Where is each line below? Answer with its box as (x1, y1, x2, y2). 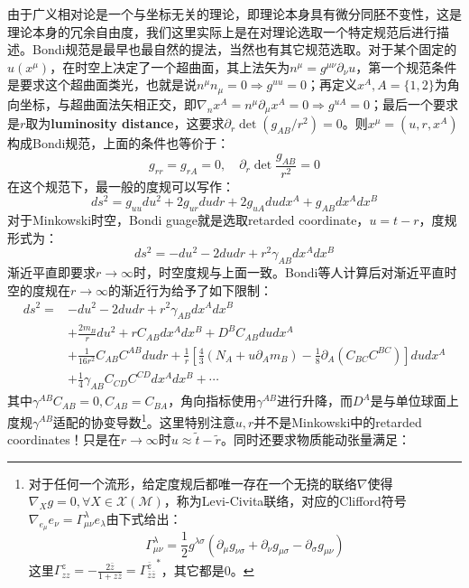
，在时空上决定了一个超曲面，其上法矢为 (50, 57, 290, 76)
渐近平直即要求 (7, 263, 96, 282)
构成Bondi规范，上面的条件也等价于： (7, 134, 230, 153)
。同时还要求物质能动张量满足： (220, 430, 410, 449)
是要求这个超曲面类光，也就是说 (7, 75, 197, 94)
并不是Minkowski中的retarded (253, 412, 422, 431)
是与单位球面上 (370, 391, 459, 410)
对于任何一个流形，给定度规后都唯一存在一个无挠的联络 (28, 473, 357, 492)
